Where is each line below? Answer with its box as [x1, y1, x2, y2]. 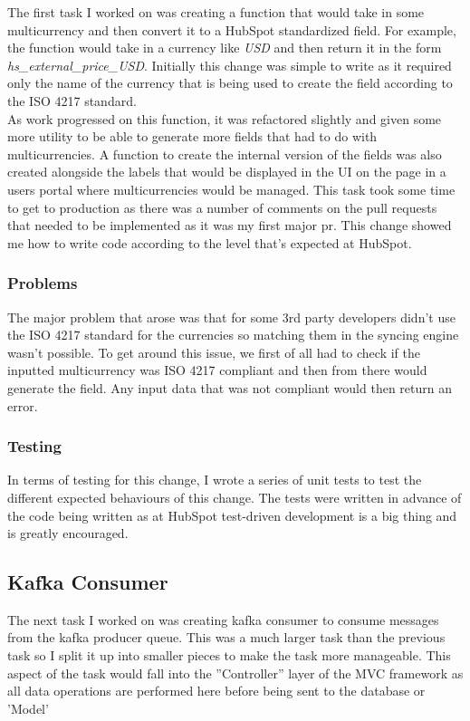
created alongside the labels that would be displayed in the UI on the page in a [7, 162, 446, 181]
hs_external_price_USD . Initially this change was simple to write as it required [7, 55, 452, 74]
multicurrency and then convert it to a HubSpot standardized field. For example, [7, 20, 456, 39]
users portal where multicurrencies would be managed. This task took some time [7, 179, 456, 198]
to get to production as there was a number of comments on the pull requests [7, 197, 437, 216]
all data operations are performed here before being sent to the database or [7, 681, 426, 700]
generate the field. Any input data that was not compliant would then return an [7, 378, 453, 397]
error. [7, 396, 38, 415]
